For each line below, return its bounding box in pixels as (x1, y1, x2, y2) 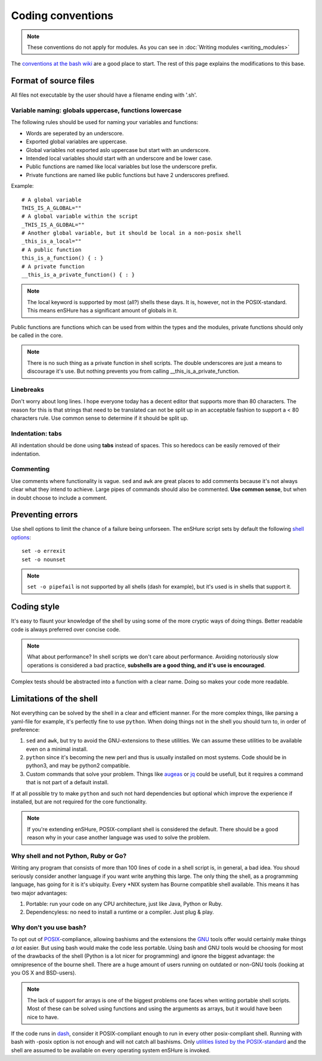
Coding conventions (11, 9, 113, 22)
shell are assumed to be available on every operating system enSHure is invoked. (11, 1047, 211, 1054)
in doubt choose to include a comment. (11, 494, 107, 501)
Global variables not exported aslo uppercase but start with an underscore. (26, 146, 210, 153)
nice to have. (27, 1013, 59, 1020)
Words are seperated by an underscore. (26, 129, 124, 137)
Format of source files (11, 76, 95, 86)
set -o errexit (21, 547, 66, 555)
